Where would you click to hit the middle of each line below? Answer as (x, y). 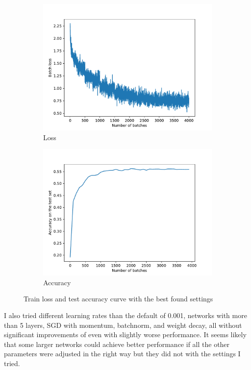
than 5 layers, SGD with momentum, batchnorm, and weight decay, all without (123, 325)
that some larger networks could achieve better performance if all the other (117, 344)
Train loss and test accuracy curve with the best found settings (118, 299)
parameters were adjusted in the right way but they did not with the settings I (122, 354)
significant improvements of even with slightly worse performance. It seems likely (125, 334)
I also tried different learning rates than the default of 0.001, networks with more (125, 315)
